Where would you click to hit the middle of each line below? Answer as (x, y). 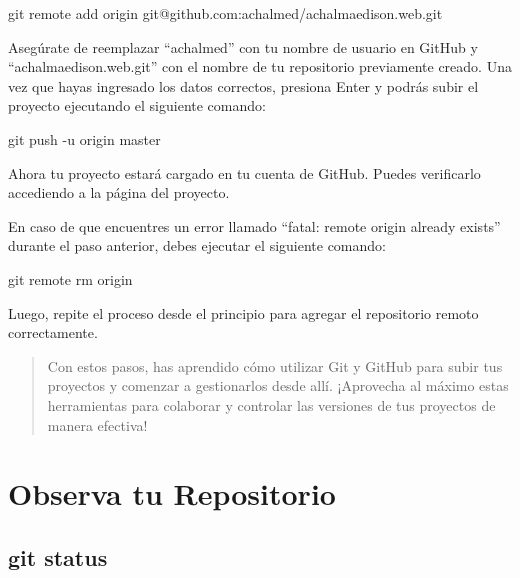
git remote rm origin (70, 278)
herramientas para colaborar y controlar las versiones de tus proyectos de (271, 404)
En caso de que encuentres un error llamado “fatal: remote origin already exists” (254, 225)
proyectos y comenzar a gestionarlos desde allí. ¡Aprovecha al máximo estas (278, 385)
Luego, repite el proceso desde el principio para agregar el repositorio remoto (243, 312)
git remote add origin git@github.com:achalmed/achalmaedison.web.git (225, 13)
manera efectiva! (97, 424)
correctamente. (53, 332)
